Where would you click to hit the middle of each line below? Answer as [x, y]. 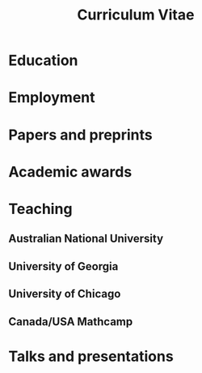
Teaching [40, 209]
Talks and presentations [91, 356]
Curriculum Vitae [136, 15]
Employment [52, 98]
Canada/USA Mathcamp [71, 322]
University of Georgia [63, 266]
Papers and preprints [81, 135]
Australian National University [86, 239]
